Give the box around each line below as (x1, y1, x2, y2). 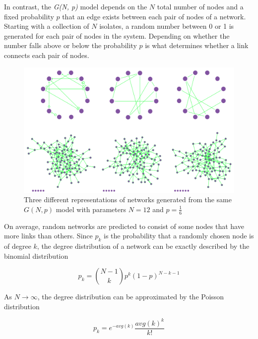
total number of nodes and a (157, 1, 244, 11)
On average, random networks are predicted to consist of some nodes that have (4, 221, 244, 231)
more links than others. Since (4, 230, 93, 241)
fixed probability (4, 11, 54, 21)
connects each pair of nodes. (4, 50, 89, 60)
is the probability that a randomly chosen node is (104, 230, 254, 241)
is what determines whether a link (145, 40, 249, 51)
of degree (4, 240, 31, 251)
